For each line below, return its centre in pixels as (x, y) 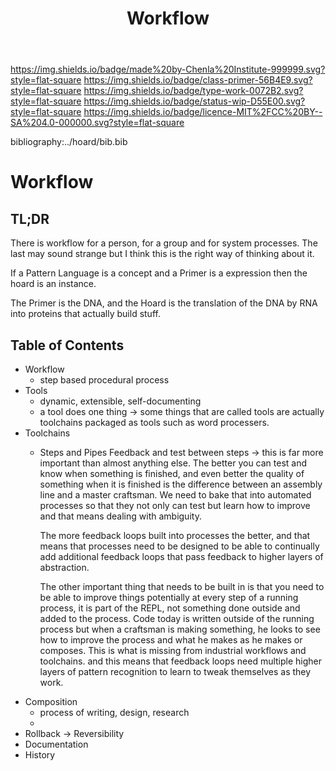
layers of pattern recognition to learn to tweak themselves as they (175, 671)
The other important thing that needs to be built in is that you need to (182, 586)
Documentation (56, 744)
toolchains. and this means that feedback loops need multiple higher (181, 661)
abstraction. (64, 567)
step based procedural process (104, 380)
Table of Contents (67, 345)
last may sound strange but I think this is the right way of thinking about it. (162, 254)
